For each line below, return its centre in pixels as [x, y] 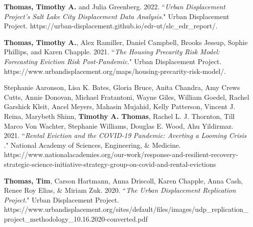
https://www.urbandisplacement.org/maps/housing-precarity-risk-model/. [115, 71]
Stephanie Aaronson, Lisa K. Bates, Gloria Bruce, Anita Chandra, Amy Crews [122, 87]
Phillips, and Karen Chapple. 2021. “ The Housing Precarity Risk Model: [112, 52]
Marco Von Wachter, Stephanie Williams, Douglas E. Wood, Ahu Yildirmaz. [119, 125]
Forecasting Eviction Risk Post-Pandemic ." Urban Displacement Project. [113, 61]
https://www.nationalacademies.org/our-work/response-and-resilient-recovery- [121, 154]
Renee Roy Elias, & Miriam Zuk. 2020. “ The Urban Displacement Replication [120, 190]
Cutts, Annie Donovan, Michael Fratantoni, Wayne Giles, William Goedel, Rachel [127, 97]
